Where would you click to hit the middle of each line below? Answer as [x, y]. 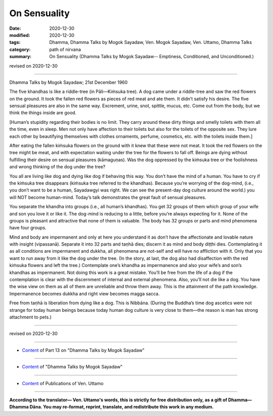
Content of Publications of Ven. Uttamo [63, 383]
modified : [20, 35]
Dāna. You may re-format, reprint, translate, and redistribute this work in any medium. [122, 407]
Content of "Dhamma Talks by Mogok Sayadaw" [72, 367]
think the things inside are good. [43, 113]
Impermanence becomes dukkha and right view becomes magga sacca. [84, 294]
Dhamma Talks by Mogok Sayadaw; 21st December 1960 [69, 82]
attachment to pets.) [30, 317]
